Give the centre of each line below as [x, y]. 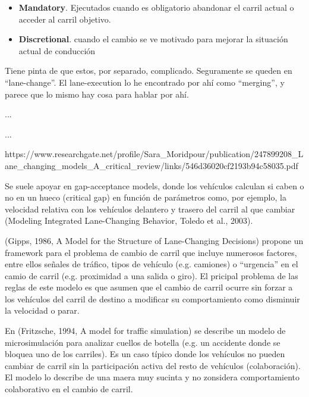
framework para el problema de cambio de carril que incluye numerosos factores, [151, 252]
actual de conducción [57, 50]
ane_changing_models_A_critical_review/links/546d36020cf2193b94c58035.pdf [152, 165]
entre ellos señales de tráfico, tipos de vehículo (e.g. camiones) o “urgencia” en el [152, 264]
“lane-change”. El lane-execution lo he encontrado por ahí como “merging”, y [145, 82]
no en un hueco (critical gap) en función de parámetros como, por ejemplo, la [146, 197]
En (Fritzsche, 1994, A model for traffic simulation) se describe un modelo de [145, 331]
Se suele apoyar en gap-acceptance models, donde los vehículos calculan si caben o [154, 185]
